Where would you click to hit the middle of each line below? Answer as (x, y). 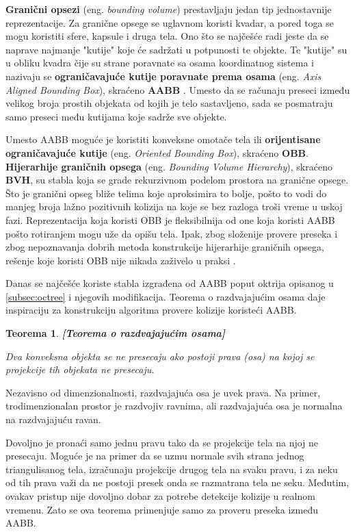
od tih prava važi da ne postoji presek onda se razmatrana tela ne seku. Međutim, (177, 482)
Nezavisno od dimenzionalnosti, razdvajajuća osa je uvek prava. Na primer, (163, 392)
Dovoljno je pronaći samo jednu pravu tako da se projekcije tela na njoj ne (162, 442)
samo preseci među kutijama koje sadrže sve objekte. (116, 116)
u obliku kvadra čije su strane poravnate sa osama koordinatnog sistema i (160, 63)
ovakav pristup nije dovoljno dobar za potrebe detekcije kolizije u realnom (160, 496)
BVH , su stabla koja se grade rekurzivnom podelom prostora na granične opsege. (177, 180)
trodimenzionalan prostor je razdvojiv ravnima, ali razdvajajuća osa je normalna (174, 406)
